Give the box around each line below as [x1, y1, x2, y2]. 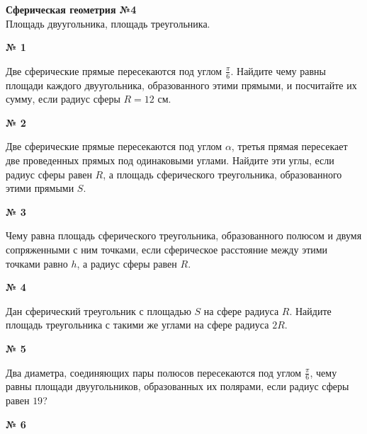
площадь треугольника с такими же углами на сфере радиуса [6, 317, 269, 332]
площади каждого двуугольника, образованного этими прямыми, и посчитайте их [6, 77, 357, 92]
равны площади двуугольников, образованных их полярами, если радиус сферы [6, 379, 349, 394]
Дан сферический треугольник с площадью [6, 303, 191, 318]
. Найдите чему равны [230, 63, 326, 78]
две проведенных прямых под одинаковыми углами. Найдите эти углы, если [6, 152, 334, 167]
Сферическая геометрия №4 [6, 2, 137, 16]
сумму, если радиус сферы [6, 91, 120, 106]
